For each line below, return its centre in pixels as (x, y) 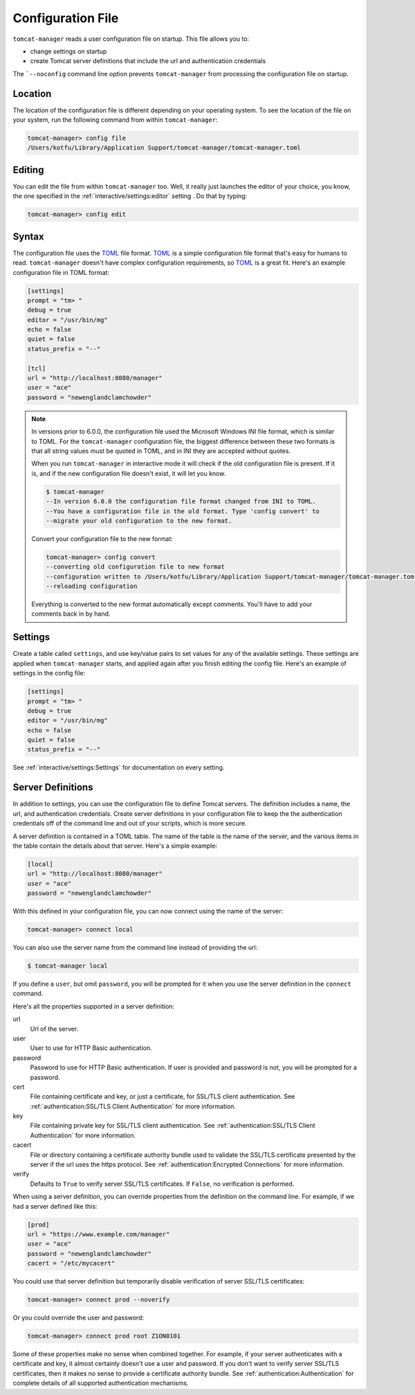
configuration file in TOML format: (61, 272)
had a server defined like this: (55, 1206)
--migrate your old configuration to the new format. (139, 521)
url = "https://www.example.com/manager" (99, 1234)
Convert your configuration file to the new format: (102, 539)
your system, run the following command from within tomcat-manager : (115, 120)
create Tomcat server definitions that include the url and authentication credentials (148, 61)
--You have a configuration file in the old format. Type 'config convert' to (183, 511)
